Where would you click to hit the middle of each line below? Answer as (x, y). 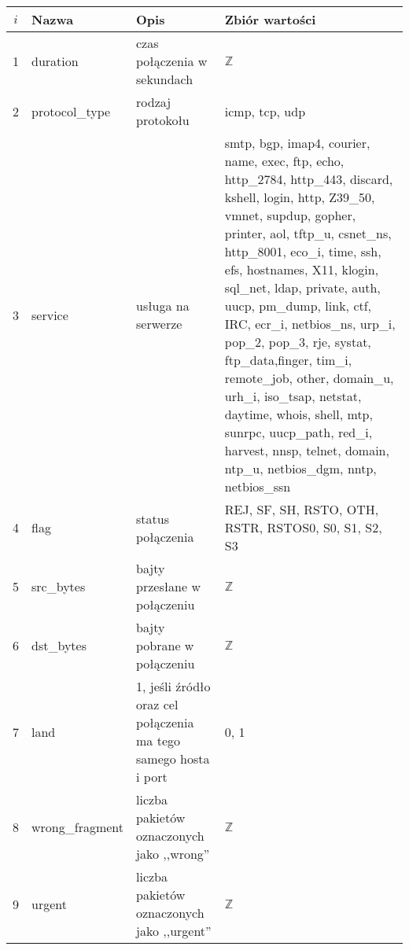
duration (55, 61)
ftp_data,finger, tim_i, (288, 360)
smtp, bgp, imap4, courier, (297, 143)
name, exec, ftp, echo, (284, 161)
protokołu (163, 120)
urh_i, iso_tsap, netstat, (293, 396)
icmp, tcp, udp (265, 111)
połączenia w (172, 61)
